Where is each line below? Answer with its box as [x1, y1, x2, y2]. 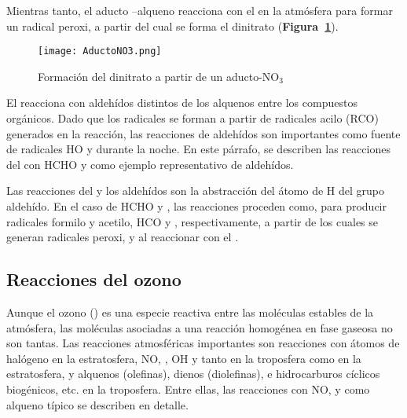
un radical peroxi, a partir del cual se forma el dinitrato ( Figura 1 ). [6, 17, 339, 34]
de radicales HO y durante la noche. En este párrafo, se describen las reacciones [6, 141, 390, 157]
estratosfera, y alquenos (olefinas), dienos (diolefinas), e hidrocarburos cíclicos [6, 365, 380, 382]
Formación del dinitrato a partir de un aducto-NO [38, 68, 280, 84]
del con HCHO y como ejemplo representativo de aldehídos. [6, 156, 294, 172]
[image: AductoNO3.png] [38, 46, 162, 57]
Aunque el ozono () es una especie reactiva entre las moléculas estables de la [6, 303, 374, 320]
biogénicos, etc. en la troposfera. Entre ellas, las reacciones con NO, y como [6, 380, 370, 397]
